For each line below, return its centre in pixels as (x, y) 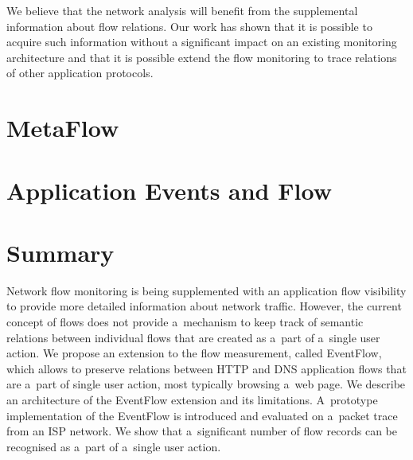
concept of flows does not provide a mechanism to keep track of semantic (185, 322)
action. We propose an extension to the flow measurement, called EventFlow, (194, 353)
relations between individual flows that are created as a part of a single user (193, 337)
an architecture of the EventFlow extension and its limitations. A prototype (192, 400)
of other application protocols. (80, 73)
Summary (60, 252)
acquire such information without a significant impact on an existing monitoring (202, 42)
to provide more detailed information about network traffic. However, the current (204, 306)
